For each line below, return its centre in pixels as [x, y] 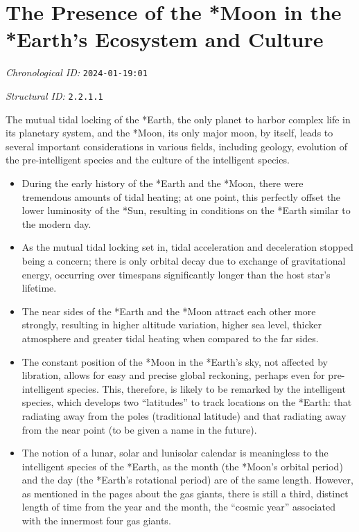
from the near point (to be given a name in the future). [139, 429]
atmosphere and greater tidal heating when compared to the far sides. [170, 338]
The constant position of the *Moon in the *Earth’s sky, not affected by [175, 361]
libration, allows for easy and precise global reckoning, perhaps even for [173, 375]
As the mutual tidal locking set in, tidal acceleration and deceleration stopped [187, 247]
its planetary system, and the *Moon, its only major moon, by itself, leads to [169, 133]
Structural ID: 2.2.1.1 [54, 95]
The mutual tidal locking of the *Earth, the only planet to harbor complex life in [178, 119]
